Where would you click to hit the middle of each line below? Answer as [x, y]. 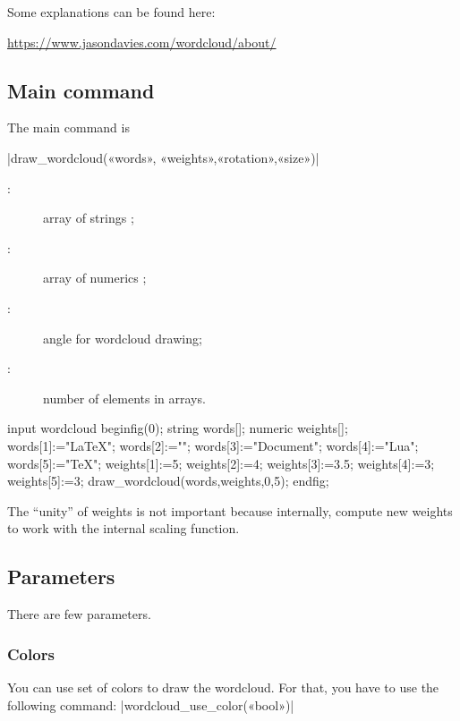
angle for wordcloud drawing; [123, 338]
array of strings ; [89, 218]
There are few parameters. [79, 614]
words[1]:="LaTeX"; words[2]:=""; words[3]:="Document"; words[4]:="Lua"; [213, 445]
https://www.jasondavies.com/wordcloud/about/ [142, 42]
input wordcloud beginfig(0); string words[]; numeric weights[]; [178, 428]
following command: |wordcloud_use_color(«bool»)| [151, 704]
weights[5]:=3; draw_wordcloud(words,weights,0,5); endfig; [168, 481]
